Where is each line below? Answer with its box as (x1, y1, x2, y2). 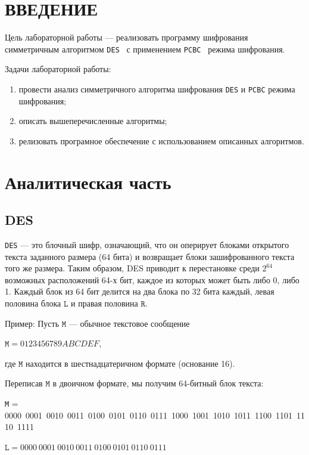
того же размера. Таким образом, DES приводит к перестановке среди (5, 262, 260, 274)
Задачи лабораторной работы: (5, 63, 111, 75)
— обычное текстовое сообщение (68, 317, 190, 329)
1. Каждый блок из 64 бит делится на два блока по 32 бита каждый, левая (5, 285, 274, 298)
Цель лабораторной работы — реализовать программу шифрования (5, 31, 248, 44)
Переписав (5, 377, 43, 389)
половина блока (5, 297, 61, 309)
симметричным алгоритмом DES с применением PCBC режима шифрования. (5, 42, 285, 55)
